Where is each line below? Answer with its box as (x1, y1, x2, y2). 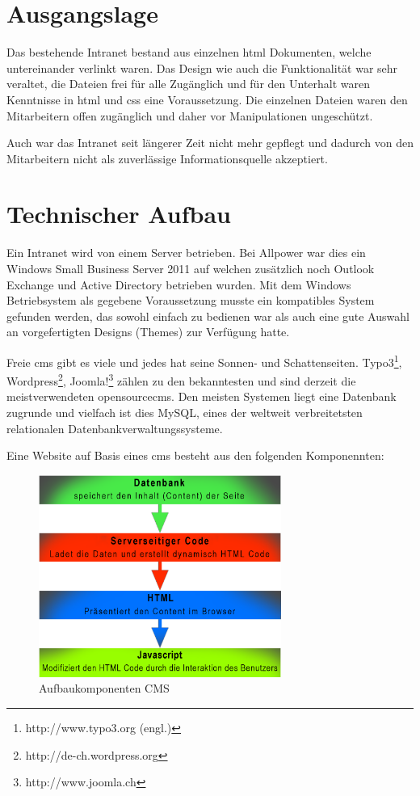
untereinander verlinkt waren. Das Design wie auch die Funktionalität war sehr (6, 59, 398, 76)
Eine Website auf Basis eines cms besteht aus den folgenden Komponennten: (6, 447, 384, 464)
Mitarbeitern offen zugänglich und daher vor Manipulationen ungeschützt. (6, 107, 373, 124)
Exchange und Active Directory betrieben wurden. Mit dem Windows (6, 276, 351, 293)
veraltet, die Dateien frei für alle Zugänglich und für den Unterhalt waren (6, 75, 371, 92)
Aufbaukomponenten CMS (39, 680, 170, 697)
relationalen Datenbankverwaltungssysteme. (6, 419, 223, 436)
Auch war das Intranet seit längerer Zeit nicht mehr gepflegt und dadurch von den (6, 134, 414, 151)
